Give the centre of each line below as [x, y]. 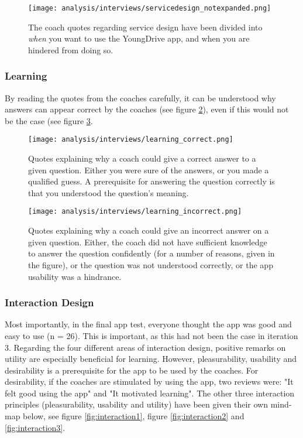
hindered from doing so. [71, 49]
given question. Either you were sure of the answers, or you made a [149, 170]
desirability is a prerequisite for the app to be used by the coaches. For [132, 370]
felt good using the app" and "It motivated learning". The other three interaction [150, 393]
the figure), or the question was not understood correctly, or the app [151, 264]
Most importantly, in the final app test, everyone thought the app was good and [148, 324]
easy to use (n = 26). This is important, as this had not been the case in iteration [151, 335]
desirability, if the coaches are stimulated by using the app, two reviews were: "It [149, 381]
